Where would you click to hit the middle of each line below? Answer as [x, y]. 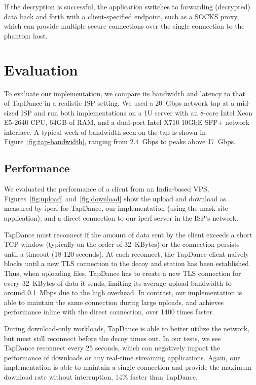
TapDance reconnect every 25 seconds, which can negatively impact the [112, 348]
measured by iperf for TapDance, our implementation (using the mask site [116, 208]
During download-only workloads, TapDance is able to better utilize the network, [127, 328]
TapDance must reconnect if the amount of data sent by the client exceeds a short [128, 234]
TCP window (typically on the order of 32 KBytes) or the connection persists [122, 244]
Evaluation [41, 69]
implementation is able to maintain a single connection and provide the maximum [128, 367]
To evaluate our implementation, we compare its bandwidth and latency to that [125, 93]
